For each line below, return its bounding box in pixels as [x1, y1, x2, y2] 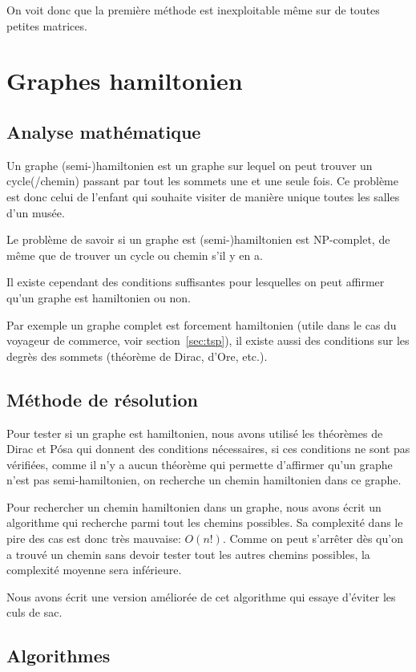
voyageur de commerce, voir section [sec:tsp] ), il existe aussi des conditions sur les [6, 332, 410, 349]
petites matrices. [6, 17, 87, 34]
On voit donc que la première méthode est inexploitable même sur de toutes [6, 2, 380, 18]
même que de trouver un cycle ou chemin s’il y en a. [6, 246, 263, 263]
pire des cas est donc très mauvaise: [6, 530, 181, 547]
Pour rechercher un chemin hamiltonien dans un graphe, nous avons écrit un [6, 498, 382, 515]
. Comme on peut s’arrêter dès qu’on [222, 530, 403, 547]
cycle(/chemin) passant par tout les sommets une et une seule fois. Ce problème [6, 172, 398, 189]
